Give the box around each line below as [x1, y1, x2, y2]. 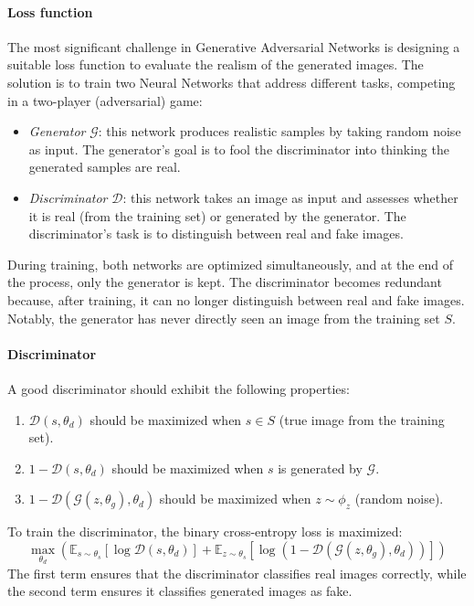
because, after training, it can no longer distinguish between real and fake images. [7, 290, 465, 309]
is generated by [278, 458, 363, 477]
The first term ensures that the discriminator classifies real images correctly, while [7, 563, 467, 582]
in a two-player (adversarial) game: [7, 90, 203, 110]
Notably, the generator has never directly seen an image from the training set [7, 308, 440, 327]
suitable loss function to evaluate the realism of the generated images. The [7, 55, 424, 74]
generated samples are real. [28, 157, 181, 176]
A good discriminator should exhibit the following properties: [7, 378, 350, 398]
